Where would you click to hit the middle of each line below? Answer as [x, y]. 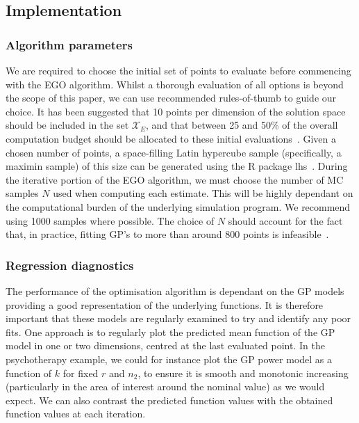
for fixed [81, 373]
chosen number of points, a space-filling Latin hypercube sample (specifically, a [174, 152]
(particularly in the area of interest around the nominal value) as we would [165, 386]
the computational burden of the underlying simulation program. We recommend [178, 206]
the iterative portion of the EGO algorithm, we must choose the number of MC [175, 179]
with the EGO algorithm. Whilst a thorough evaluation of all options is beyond [175, 84]
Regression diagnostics [70, 265]
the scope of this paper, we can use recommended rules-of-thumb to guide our [171, 98]
